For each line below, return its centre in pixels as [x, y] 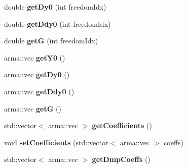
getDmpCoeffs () [121, 159]
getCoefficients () [122, 125]
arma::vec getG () [33, 108]
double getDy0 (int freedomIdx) [55, 7]
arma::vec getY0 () [35, 57]
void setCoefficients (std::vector [56, 142]
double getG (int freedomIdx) [51, 41]
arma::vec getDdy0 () [39, 91]
